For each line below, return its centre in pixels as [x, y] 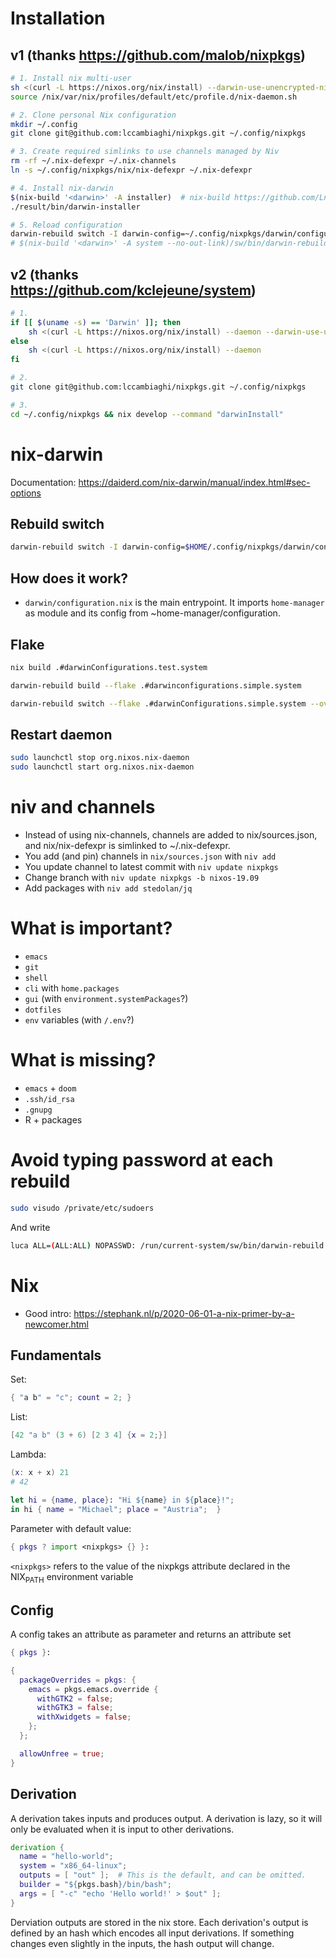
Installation [58, 18]
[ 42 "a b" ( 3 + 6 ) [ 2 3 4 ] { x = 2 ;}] [89, 1435]
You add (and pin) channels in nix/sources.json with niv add [150, 856]
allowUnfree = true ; [62, 1753]
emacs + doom [50, 1088]
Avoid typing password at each [142, 1160]
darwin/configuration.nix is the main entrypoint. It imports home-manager [174, 603]
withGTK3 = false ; [75, 1708]
